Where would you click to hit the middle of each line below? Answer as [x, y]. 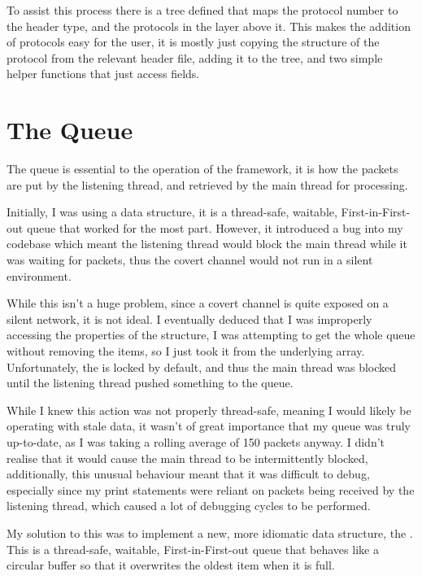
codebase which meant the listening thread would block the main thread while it [207, 244]
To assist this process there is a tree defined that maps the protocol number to [202, 10]
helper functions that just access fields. [103, 74]
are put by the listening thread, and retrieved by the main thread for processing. [207, 184]
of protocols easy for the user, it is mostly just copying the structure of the [193, 42]
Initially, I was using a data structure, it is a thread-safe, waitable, [172, 212]
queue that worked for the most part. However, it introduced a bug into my [215, 227]
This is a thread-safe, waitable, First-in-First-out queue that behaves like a [193, 549]
